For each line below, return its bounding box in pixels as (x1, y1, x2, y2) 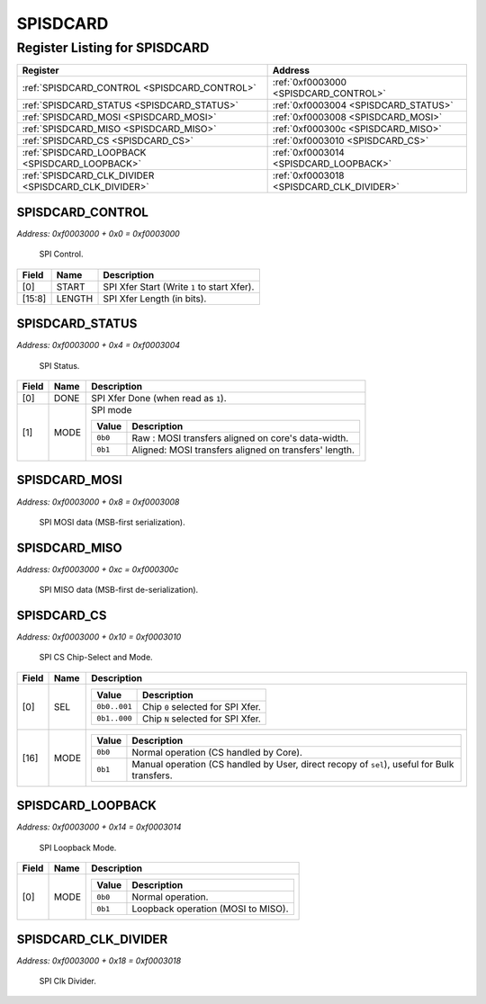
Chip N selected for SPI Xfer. (142, 712, 261, 724)
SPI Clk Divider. (39, 976, 96, 987)
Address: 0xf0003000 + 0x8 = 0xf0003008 (16, 496, 180, 507)
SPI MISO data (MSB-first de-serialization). (39, 585, 199, 596)
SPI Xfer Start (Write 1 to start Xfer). (103, 280, 255, 292)
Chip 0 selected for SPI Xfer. (142, 700, 261, 713)
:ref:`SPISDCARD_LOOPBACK (22, 147, 147, 159)
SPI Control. (39, 248, 84, 260)
